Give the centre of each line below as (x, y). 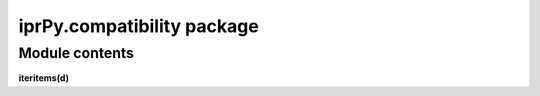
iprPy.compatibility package (138, 26)
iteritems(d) (44, 78)
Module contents (76, 53)
